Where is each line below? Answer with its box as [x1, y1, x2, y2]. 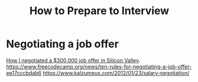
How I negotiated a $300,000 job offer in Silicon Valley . [6, 57, 141, 64]
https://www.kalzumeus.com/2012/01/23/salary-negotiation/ [42, 69, 190, 76]
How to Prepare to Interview [29, 4, 170, 18]
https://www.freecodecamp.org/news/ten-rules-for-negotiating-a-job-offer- [6, 63, 192, 70]
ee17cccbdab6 [6, 69, 42, 76]
